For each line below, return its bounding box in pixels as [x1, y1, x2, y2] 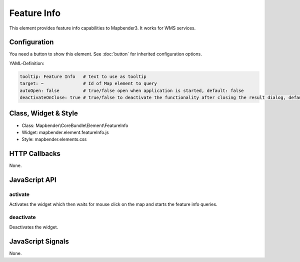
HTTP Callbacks [9, 149, 61, 158]
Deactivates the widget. [9, 224, 58, 230]
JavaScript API [9, 175, 57, 184]
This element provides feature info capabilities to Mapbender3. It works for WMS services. [9, 25, 196, 31]
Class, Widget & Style [9, 109, 78, 117]
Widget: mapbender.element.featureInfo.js [21, 129, 109, 135]
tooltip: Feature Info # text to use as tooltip [19, 73, 147, 79]
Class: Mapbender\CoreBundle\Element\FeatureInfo [21, 122, 128, 128]
